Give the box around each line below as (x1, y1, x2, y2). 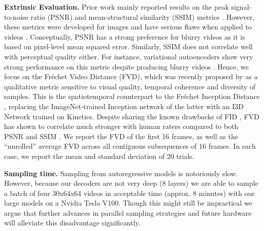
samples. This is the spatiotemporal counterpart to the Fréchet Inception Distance (4, 91, 260, 102)
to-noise (4, 11, 28, 22)
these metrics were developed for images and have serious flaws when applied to (4, 21, 252, 32)
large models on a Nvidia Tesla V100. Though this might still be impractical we (4, 197, 252, 208)
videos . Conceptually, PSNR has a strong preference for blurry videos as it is (4, 31, 245, 42)
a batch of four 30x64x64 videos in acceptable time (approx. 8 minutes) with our (4, 187, 255, 198)
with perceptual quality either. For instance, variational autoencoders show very (4, 51, 253, 61)
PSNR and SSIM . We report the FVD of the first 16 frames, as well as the (4, 130, 238, 141)
